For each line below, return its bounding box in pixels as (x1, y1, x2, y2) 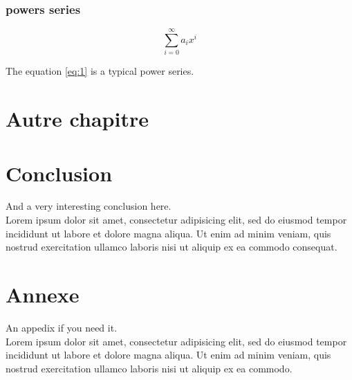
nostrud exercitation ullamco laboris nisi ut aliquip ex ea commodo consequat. (6, 239, 337, 254)
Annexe (6, 280, 80, 308)
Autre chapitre (6, 105, 149, 133)
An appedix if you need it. (6, 320, 118, 334)
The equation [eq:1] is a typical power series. (6, 64, 194, 78)
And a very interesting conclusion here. (6, 199, 172, 213)
